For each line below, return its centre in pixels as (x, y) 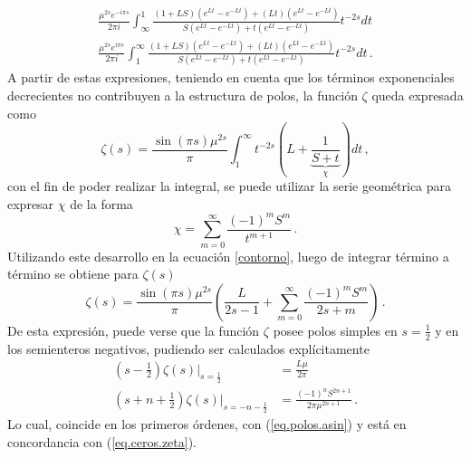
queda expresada (418, 95)
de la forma (101, 203)
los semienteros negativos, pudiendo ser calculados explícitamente (188, 348)
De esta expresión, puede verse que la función (134, 330)
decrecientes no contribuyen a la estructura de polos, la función (183, 95)
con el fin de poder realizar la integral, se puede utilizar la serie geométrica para (230, 186)
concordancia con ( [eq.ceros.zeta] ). (102, 441)
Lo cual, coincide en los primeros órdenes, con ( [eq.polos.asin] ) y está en (207, 423)
